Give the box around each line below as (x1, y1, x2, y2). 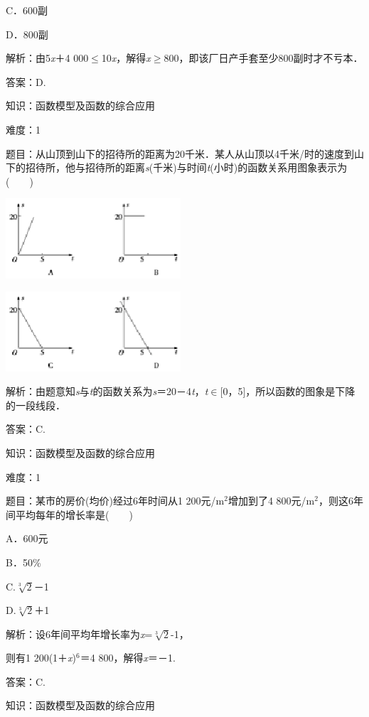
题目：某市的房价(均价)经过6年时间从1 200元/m (6, 493, 225, 508)
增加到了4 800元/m (228, 493, 315, 508)
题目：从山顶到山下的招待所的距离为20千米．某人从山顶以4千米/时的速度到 (6, 146, 354, 161)
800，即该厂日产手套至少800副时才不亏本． (164, 50, 363, 65)
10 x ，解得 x (101, 50, 151, 65)
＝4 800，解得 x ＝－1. (80, 650, 176, 665)
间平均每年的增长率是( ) (6, 507, 133, 522)
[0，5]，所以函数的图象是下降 (220, 384, 355, 399)
